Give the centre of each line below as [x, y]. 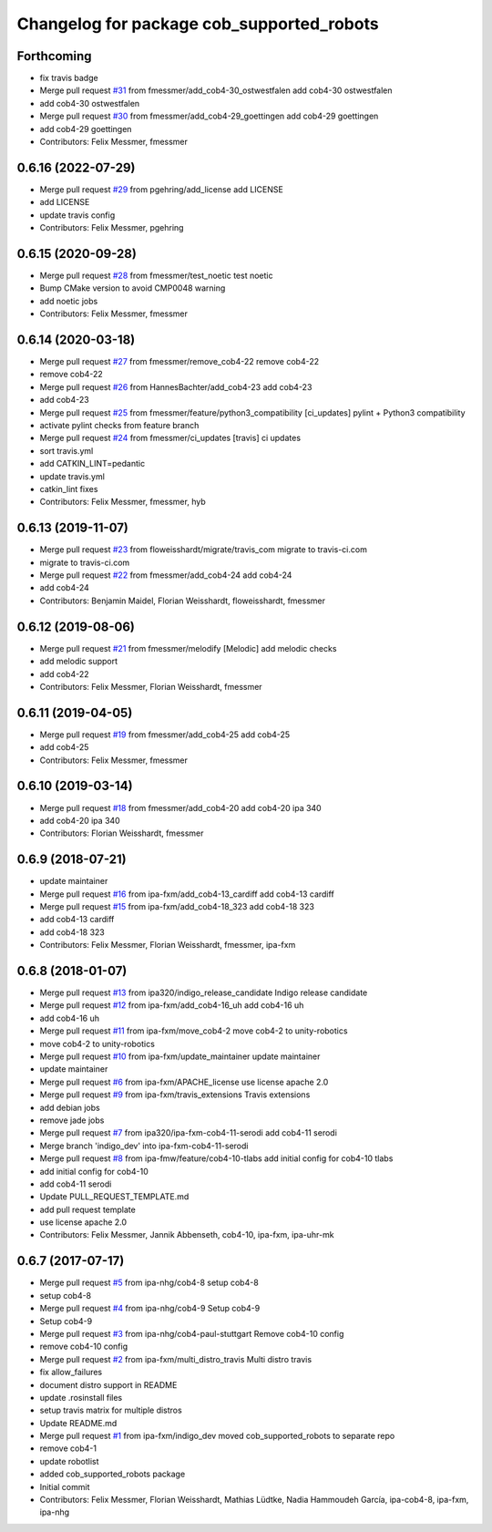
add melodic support [79, 662]
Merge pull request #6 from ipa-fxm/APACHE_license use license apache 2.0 [184, 1082]
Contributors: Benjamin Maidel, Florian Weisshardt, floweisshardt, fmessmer [182, 601]
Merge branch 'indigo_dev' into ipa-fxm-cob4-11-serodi [144, 1146]
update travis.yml [72, 476]
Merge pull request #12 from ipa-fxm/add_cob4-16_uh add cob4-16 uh [172, 1005]
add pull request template [87, 1209]
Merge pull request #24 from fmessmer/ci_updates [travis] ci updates [170, 438]
